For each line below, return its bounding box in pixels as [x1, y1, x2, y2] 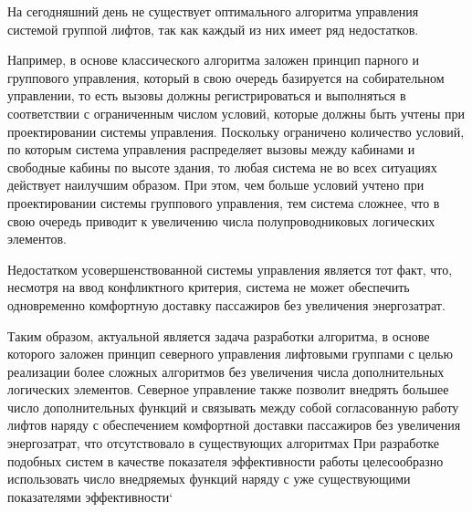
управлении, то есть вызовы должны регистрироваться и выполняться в [7, 86, 406, 105]
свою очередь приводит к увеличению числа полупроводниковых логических [7, 211, 435, 230]
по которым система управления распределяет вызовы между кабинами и [7, 140, 415, 159]
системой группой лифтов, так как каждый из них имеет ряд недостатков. [7, 19, 419, 38]
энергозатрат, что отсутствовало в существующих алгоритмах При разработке [7, 434, 440, 453]
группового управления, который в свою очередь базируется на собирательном [7, 68, 445, 87]
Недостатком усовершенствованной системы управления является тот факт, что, [7, 259, 453, 278]
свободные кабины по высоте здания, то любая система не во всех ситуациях [7, 157, 437, 176]
